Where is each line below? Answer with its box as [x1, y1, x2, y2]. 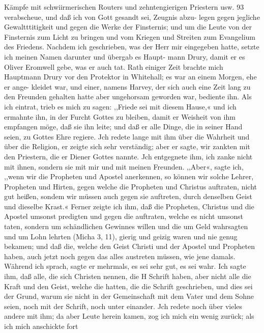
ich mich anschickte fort [4, 321, 78, 331]
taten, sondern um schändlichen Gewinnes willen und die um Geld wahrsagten [4, 221, 248, 232]
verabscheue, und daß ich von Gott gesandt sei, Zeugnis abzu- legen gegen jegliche [4, 11, 260, 22]
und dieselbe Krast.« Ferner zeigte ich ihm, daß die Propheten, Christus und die [4, 201, 254, 211]
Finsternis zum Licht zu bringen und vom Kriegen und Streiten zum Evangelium [4, 31, 256, 42]
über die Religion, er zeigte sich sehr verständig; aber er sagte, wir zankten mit [4, 141, 250, 152]
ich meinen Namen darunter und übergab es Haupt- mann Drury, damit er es [4, 51, 245, 62]
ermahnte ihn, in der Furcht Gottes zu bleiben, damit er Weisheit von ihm [4, 111, 236, 122]
